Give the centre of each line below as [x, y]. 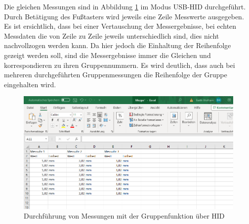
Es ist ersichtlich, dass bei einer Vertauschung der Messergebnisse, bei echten [120, 26]
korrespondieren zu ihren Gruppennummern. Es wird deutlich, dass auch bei [120, 65]
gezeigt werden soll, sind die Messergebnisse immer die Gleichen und [107, 55]
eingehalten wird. [30, 84]
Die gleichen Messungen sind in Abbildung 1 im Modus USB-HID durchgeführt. [125, 6]
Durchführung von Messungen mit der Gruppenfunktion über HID [124, 216]
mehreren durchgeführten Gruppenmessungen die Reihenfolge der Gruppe [116, 75]
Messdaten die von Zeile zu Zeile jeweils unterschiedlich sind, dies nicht [112, 35]
